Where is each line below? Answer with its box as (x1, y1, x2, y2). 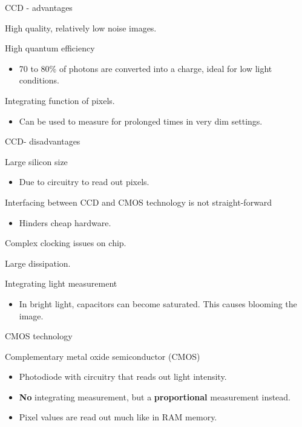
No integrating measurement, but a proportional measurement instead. (19, 390, 291, 403)
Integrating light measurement (5, 277, 117, 290)
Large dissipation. (5, 256, 71, 269)
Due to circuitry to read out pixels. (19, 175, 149, 188)
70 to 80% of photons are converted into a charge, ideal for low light (19, 62, 272, 74)
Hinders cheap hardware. (19, 216, 111, 229)
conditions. (19, 74, 60, 86)
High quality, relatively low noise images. (5, 21, 157, 34)
